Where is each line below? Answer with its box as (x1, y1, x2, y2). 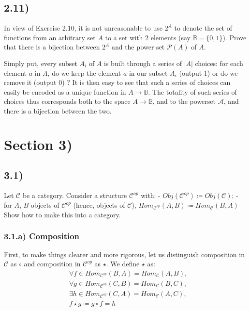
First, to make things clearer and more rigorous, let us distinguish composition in (4, 249, 245, 259)
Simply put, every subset (4, 58, 77, 68)
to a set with (105, 32, 143, 42)
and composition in (24, 259, 81, 269)
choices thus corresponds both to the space (4, 96, 131, 106)
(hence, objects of (73, 200, 125, 210)
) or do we (207, 67, 238, 78)
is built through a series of (103, 58, 182, 68)
